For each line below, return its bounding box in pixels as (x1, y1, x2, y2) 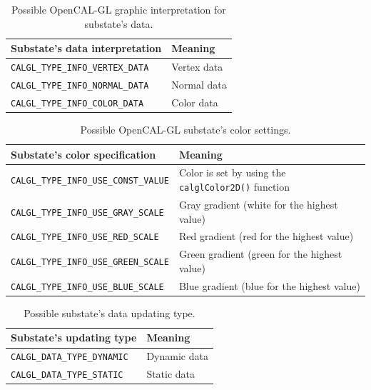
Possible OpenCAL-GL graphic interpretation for (11, 2, 226, 16)
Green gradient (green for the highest (178, 246, 342, 261)
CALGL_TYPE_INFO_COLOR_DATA (11, 98, 144, 109)
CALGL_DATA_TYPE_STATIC (11, 370, 123, 381)
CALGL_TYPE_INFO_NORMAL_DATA (11, 80, 149, 91)
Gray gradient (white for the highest (178, 196, 338, 211)
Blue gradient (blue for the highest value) (178, 278, 360, 293)
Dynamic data (146, 349, 208, 364)
